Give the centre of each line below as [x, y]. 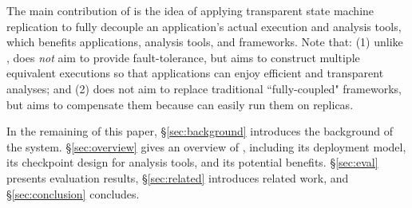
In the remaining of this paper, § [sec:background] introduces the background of [200, 131]
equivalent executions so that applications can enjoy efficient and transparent [195, 73]
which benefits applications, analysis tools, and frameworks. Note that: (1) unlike [205, 42]
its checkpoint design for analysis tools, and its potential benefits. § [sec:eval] [192, 162]
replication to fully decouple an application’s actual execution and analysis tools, [204, 26]
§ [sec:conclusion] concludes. [73, 193]
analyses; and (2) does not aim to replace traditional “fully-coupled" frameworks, [204, 88]
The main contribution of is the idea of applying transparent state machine [190, 10]
